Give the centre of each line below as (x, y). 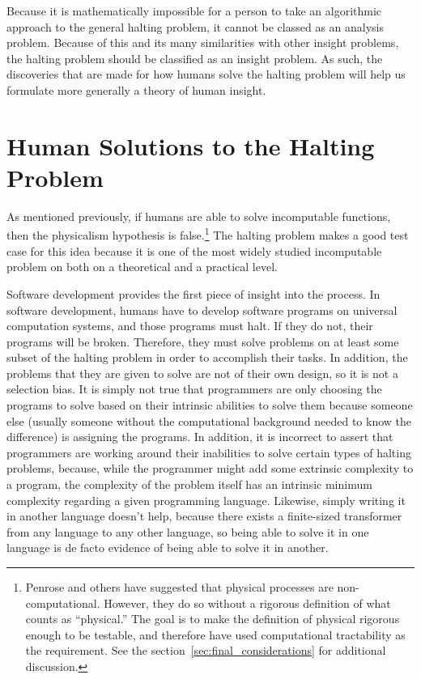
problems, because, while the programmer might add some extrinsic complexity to (210, 468)
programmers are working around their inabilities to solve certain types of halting (209, 452)
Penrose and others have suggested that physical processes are (179, 587)
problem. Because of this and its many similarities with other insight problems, (203, 42)
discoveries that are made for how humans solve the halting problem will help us (206, 74)
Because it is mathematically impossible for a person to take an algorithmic (194, 11)
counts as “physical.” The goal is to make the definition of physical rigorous (213, 619)
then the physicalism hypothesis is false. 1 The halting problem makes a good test (208, 234)
